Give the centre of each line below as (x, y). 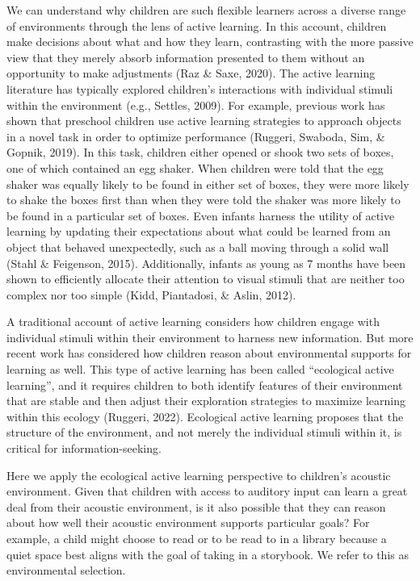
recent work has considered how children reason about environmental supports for (209, 353)
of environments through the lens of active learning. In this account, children (197, 25)
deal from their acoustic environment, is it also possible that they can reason (196, 506)
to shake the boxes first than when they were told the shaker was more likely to (204, 200)
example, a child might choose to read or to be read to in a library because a (197, 538)
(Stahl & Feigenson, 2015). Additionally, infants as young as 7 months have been (206, 263)
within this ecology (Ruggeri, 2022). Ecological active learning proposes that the (205, 416)
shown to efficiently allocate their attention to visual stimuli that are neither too (206, 279)
